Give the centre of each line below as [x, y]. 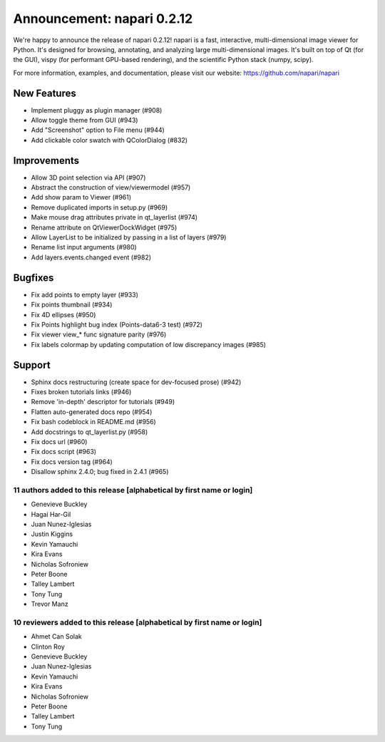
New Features [45, 93]
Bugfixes [34, 278]
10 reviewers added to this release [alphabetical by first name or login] [138, 622]
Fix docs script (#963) [63, 452]
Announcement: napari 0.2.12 [103, 19]
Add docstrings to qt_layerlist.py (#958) [89, 432]
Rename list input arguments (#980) [84, 247]
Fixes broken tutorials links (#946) [81, 391]
